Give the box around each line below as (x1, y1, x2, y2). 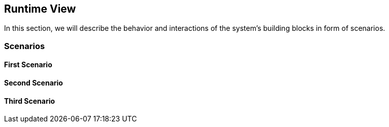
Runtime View (4, 3, 76, 15)
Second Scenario (4, 78, 63, 88)
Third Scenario (4, 96, 55, 105)
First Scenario (4, 60, 52, 69)
